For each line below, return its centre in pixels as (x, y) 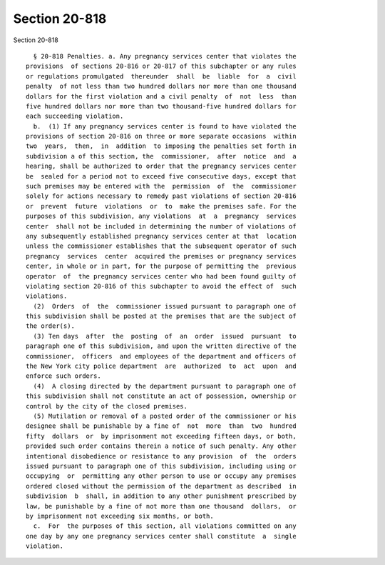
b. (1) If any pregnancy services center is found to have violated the (165, 126)
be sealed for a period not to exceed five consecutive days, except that (161, 176)
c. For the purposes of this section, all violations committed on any (165, 526)
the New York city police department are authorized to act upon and (161, 366)
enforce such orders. (63, 376)
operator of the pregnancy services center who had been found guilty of (161, 276)
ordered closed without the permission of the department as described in (161, 486)
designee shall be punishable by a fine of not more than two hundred (161, 426)
